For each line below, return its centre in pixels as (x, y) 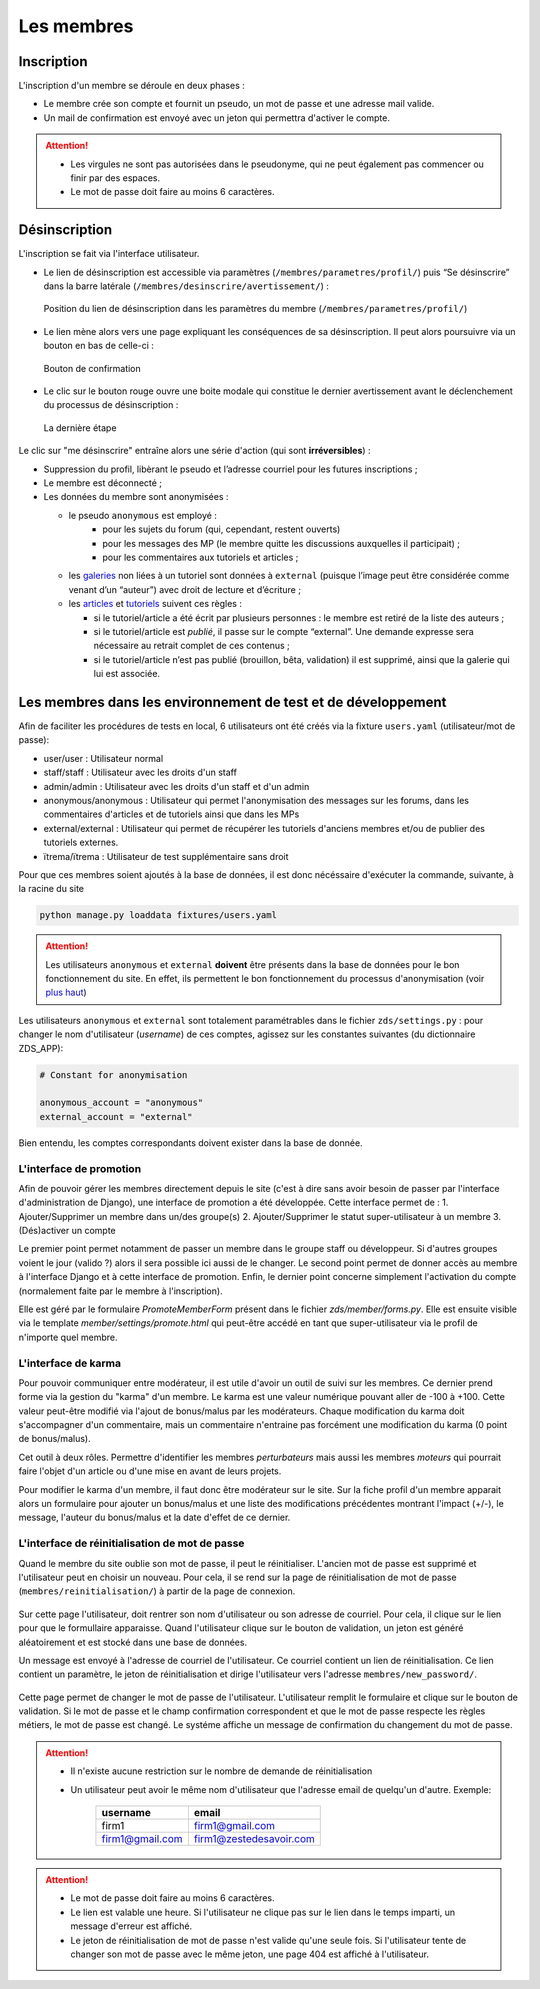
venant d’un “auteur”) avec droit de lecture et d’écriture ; (185, 589)
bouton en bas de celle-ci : (99, 346)
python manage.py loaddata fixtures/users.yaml (158, 915)
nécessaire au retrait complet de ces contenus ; (191, 646)
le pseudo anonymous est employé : (142, 515)
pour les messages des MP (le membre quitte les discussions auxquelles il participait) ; (281, 543)
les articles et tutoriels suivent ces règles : (155, 604)
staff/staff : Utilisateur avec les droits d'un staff (140, 772)
